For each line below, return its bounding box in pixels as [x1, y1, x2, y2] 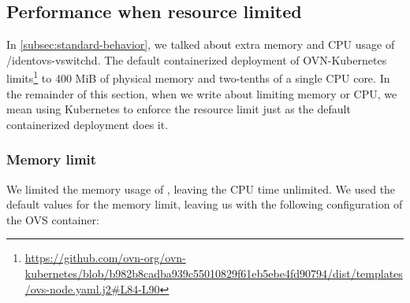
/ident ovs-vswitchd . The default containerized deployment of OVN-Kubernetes [6, 51, 387, 68]
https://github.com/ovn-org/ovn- [24, 249, 186, 266]
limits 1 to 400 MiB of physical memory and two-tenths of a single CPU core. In [6, 68, 390, 87]
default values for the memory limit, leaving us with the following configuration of [6, 196, 403, 212]
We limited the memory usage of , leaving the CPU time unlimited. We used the [6, 180, 396, 197]
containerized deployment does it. [6, 116, 169, 132]
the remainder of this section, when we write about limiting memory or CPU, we [6, 85, 397, 102]
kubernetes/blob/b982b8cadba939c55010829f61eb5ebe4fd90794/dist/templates [24, 265, 403, 282]
